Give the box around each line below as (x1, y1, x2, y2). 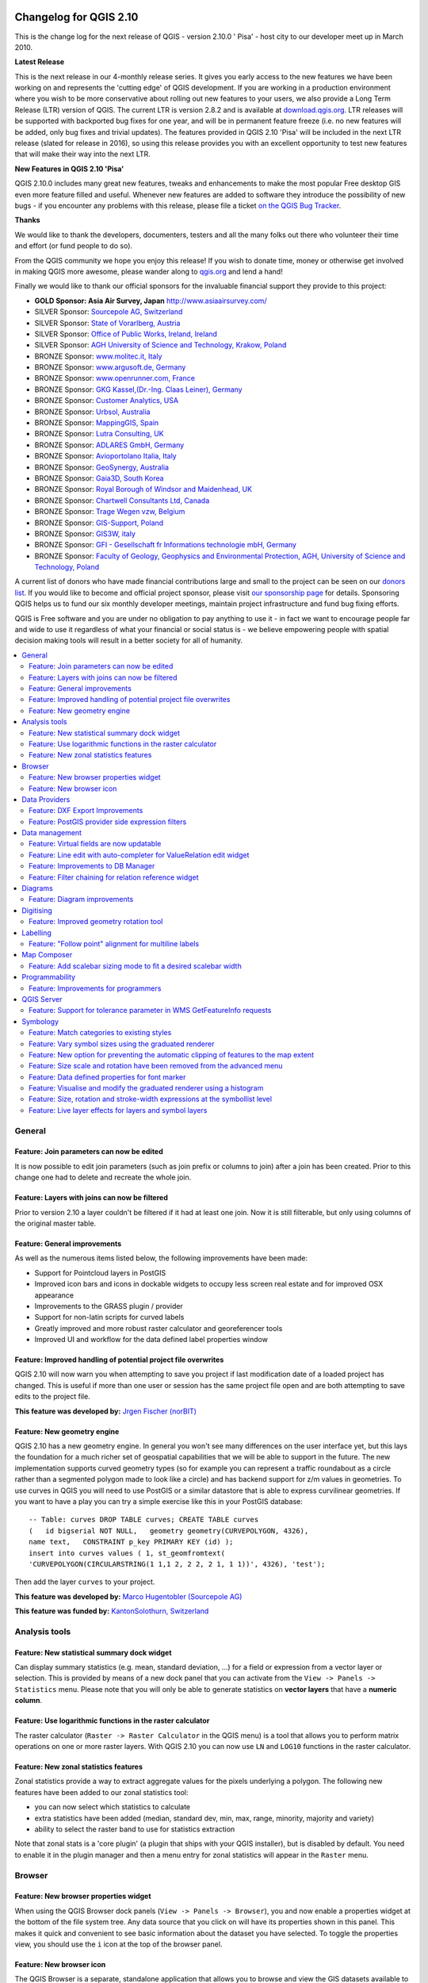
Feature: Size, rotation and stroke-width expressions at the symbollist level (29, 1095, 273, 1104)
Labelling (21, 928, 52, 938)
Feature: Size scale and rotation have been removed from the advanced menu (29, 1061, 283, 1071)
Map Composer (21, 950, 73, 960)
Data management (21, 828, 82, 838)
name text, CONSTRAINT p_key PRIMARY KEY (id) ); (29, 1537, 234, 1547)
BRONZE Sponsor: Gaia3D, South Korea (34, 473, 164, 483)
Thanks (14, 215, 40, 225)
